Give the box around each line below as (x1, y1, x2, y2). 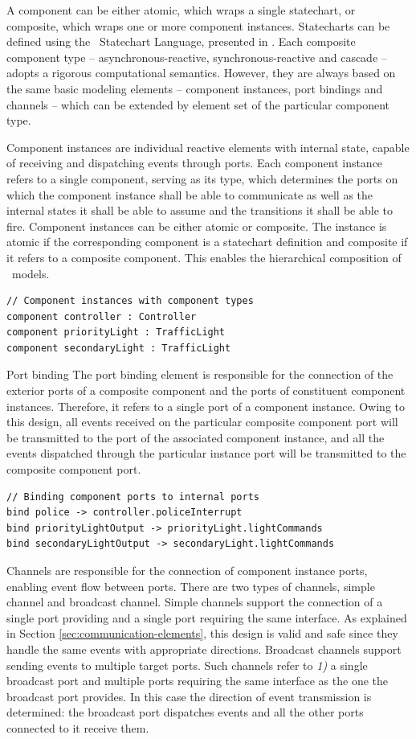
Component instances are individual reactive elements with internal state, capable (6, 138, 410, 155)
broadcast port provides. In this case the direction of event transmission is (6, 688, 372, 704)
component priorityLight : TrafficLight (6, 326, 226, 339)
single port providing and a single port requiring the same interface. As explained (6, 609, 407, 626)
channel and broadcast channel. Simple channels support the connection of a (6, 593, 383, 610)
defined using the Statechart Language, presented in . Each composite (6, 33, 356, 50)
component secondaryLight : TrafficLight (6, 342, 231, 354)
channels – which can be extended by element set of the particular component (6, 96, 389, 113)
